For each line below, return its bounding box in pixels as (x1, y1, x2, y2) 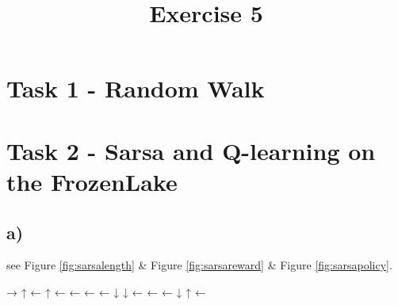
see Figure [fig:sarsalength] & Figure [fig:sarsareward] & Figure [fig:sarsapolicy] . (6, 257, 392, 273)
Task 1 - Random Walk (6, 72, 265, 105)
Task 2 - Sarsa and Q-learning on (6, 134, 376, 166)
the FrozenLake (6, 165, 178, 197)
